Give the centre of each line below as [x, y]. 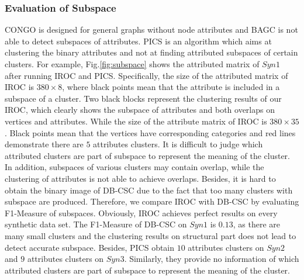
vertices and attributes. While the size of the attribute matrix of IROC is [136, 121]
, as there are [256, 224]
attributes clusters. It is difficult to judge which [178, 144]
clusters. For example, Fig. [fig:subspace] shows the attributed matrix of [132, 64]
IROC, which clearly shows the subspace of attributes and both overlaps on [140, 110]
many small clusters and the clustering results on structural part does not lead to [151, 235]
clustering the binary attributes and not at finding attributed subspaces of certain [151, 52]
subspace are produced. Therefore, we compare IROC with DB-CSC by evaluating [152, 201]
